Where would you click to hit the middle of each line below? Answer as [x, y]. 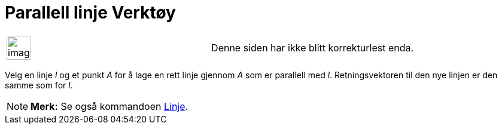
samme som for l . [39, 85]
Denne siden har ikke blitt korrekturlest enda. [313, 47]
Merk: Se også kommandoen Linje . [109, 106]
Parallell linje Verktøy [90, 13]
